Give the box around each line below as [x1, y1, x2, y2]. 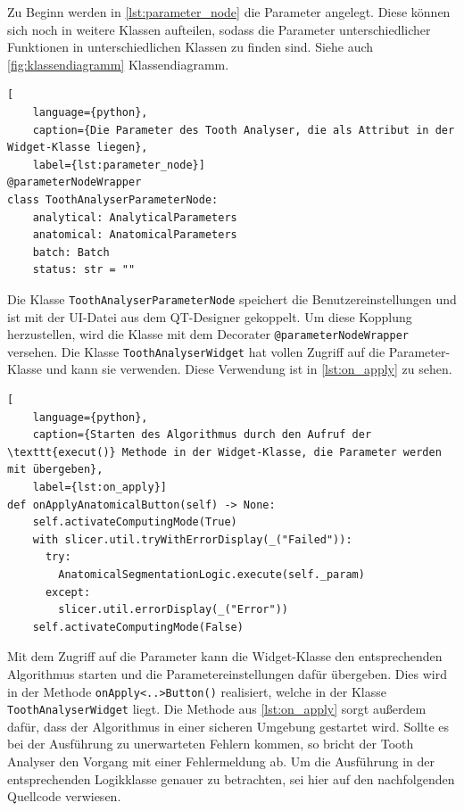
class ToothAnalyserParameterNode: [7, 193, 219, 206]
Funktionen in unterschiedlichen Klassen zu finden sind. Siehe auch [7, 37, 374, 56]
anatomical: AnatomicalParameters [32, 228, 237, 242]
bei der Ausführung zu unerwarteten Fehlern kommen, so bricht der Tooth [7, 734, 414, 753]
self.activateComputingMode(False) [32, 620, 244, 633]
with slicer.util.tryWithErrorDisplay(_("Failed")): [32, 533, 352, 546]
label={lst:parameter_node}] [32, 158, 205, 171]
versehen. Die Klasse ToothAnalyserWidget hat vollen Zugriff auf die [7, 342, 385, 360]
